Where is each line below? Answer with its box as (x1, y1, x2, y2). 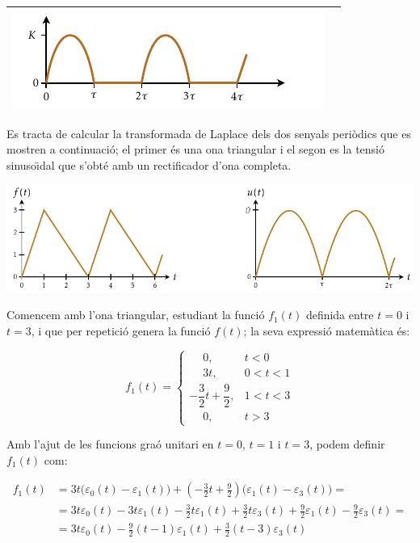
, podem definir (309, 436, 385, 452)
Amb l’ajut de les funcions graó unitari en (6, 436, 214, 452)
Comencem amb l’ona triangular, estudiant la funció (6, 306, 265, 323)
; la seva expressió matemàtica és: (243, 322, 410, 339)
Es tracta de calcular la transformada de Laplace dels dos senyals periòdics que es (6, 124, 411, 141)
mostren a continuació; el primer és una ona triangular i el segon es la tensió (6, 141, 384, 158)
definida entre (305, 306, 374, 323)
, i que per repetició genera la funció (31, 322, 211, 339)
